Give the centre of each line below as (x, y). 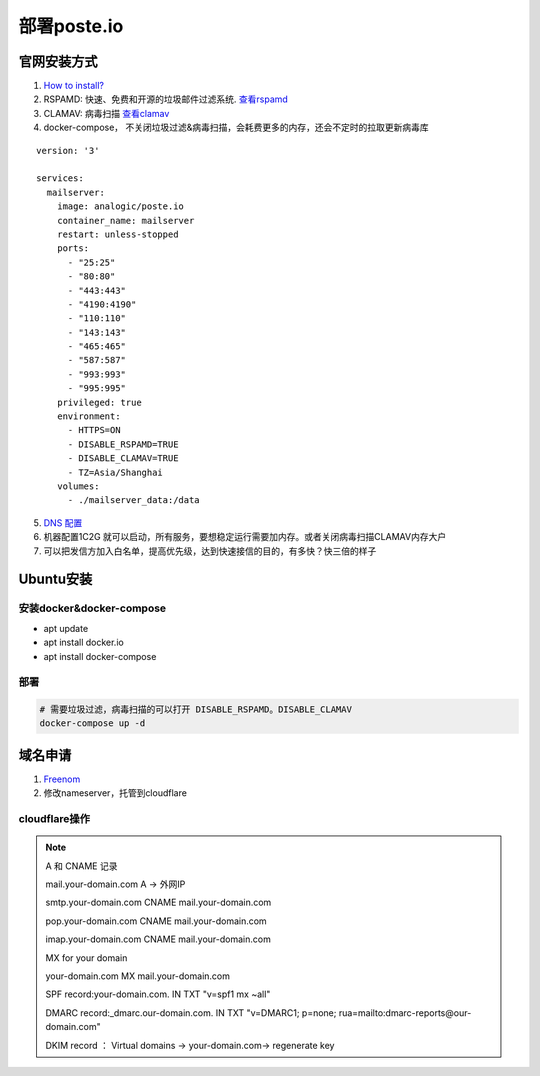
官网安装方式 (58, 61)
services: (60, 178)
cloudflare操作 (54, 819)
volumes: (78, 486)
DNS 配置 (63, 522)
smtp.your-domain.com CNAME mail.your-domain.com (158, 902)
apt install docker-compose (100, 656)
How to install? (74, 86)
